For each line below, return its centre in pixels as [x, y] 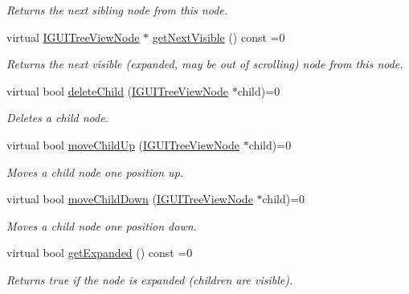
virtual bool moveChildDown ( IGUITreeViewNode [130, 199]
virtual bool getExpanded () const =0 [100, 253]
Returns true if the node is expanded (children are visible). [150, 279]
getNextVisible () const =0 [219, 37]
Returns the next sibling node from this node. [117, 10]
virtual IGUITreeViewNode [73, 37]
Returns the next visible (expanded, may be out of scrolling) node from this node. [205, 64]
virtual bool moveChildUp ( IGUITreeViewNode [123, 144]
